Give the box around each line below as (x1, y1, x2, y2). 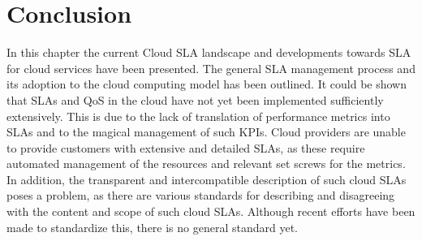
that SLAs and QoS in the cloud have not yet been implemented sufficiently (6, 91, 384, 108)
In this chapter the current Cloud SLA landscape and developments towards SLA (6, 44, 411, 61)
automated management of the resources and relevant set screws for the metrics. (6, 155, 406, 172)
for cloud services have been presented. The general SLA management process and (6, 59, 416, 76)
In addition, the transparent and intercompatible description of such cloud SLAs (6, 170, 407, 187)
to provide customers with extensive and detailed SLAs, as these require (6, 139, 365, 156)
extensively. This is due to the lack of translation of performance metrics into (6, 107, 390, 124)
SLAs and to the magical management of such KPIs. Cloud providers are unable (6, 123, 406, 140)
